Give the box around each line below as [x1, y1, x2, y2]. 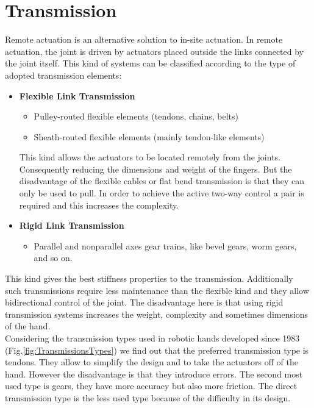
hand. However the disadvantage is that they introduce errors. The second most [5, 367, 303, 380]
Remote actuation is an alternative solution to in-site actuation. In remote [5, 33, 283, 46]
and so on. [34, 251, 73, 264]
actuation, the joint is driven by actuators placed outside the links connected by [5, 45, 304, 57]
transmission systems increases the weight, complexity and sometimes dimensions [5, 307, 309, 320]
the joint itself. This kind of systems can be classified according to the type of [5, 57, 296, 70]
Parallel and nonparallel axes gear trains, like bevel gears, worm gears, [34, 239, 297, 252]
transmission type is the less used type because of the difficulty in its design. [5, 391, 291, 404]
